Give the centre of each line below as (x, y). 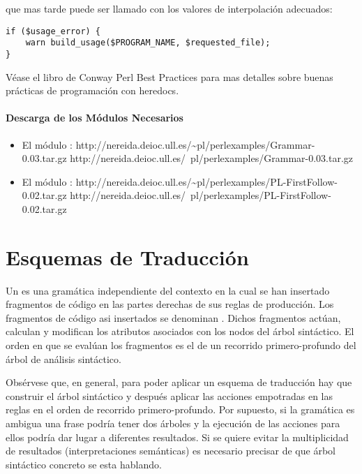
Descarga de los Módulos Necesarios (95, 118)
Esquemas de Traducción (127, 257)
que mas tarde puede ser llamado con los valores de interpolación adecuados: (169, 8)
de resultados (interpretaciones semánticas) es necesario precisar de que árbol (171, 451)
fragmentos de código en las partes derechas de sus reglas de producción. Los (170, 304)
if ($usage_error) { (53, 31)
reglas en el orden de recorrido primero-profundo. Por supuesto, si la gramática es (180, 409)
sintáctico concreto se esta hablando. (84, 464)
